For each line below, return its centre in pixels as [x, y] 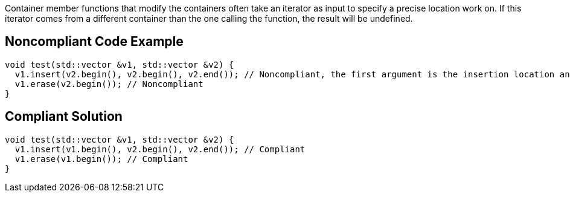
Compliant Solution [64, 117]
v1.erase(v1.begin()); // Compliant [101, 159]
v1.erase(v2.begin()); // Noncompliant [109, 84]
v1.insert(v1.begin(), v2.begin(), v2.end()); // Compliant [160, 149]
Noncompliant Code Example [94, 42]
